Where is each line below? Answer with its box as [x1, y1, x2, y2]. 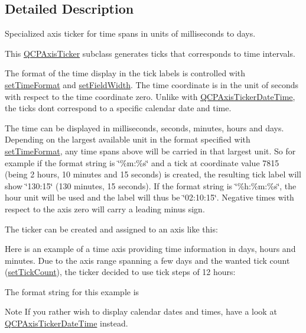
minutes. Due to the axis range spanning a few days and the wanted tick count [5, 254, 290, 266]
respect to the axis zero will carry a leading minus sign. [5, 202, 205, 215]
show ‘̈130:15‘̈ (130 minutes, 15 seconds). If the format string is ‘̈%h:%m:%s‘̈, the [5, 179, 297, 192]
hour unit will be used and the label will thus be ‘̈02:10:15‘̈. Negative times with [5, 191, 294, 203]
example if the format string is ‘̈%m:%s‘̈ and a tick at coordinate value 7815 [5, 156, 279, 169]
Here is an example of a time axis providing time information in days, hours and [5, 243, 296, 255]
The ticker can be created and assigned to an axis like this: [5, 222, 218, 235]
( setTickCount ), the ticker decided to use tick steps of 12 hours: [5, 266, 236, 278]
